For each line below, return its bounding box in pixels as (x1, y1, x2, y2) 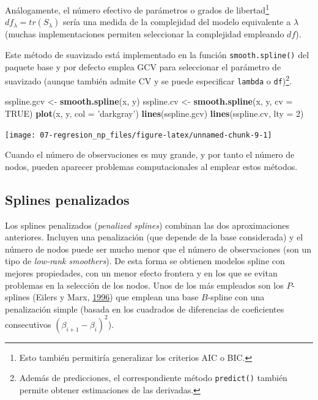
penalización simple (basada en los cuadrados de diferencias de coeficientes (5, 302, 284, 315)
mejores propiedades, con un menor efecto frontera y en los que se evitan (5, 267, 278, 280)
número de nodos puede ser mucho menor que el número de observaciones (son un (5, 242, 312, 255)
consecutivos (5, 317, 51, 330)
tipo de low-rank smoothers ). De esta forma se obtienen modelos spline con (5, 254, 285, 267)
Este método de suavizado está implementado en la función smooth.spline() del (5, 48, 309, 61)
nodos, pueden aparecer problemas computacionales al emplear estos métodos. (5, 160, 298, 172)
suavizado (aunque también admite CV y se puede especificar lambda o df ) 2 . (5, 73, 292, 87)
